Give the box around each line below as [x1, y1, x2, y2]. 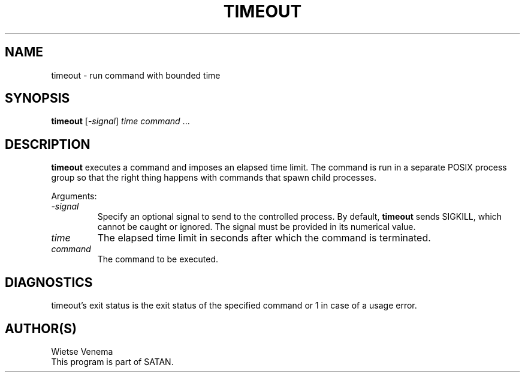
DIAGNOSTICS [5, 274, 93, 290]
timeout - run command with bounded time [51, 70, 221, 80]
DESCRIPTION [5, 136, 90, 152]
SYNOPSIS [5, 91, 70, 106]
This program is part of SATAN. [51, 356, 174, 367]
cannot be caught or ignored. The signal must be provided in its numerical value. [97, 222, 416, 232]
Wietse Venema [51, 346, 113, 357]
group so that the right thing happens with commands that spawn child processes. [51, 172, 376, 183]
